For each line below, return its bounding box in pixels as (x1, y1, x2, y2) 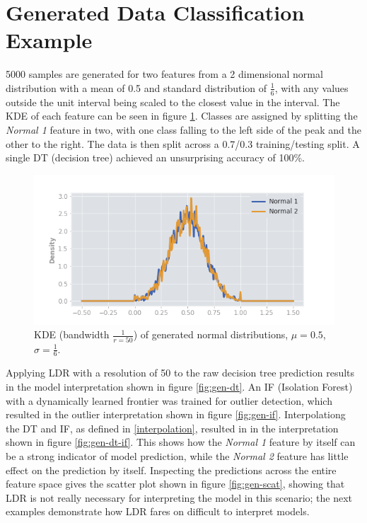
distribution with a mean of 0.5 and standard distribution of (6, 80, 267, 95)
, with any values (274, 80, 349, 95)
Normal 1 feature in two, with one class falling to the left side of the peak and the (6, 122, 361, 137)
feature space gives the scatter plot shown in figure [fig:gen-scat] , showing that (6, 476, 345, 491)
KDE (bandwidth (34, 327, 110, 342)
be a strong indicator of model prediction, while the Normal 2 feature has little (6, 449, 349, 463)
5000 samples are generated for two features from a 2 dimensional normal (6, 67, 323, 81)
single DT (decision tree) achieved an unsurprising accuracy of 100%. (6, 150, 305, 165)
